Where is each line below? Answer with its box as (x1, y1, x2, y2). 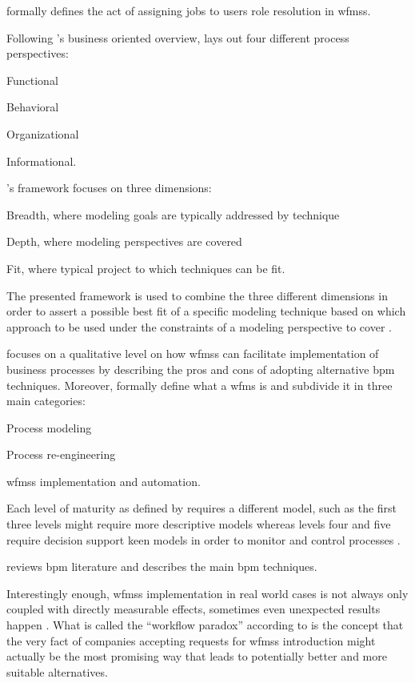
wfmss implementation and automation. (6, 472, 201, 489)
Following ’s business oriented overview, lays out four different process (6, 29, 349, 46)
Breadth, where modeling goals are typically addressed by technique (6, 206, 340, 223)
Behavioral (6, 98, 59, 115)
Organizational (6, 125, 79, 142)
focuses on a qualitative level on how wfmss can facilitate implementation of (6, 345, 379, 362)
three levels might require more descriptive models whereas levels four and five (6, 516, 391, 532)
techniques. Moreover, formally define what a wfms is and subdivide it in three (6, 376, 393, 393)
